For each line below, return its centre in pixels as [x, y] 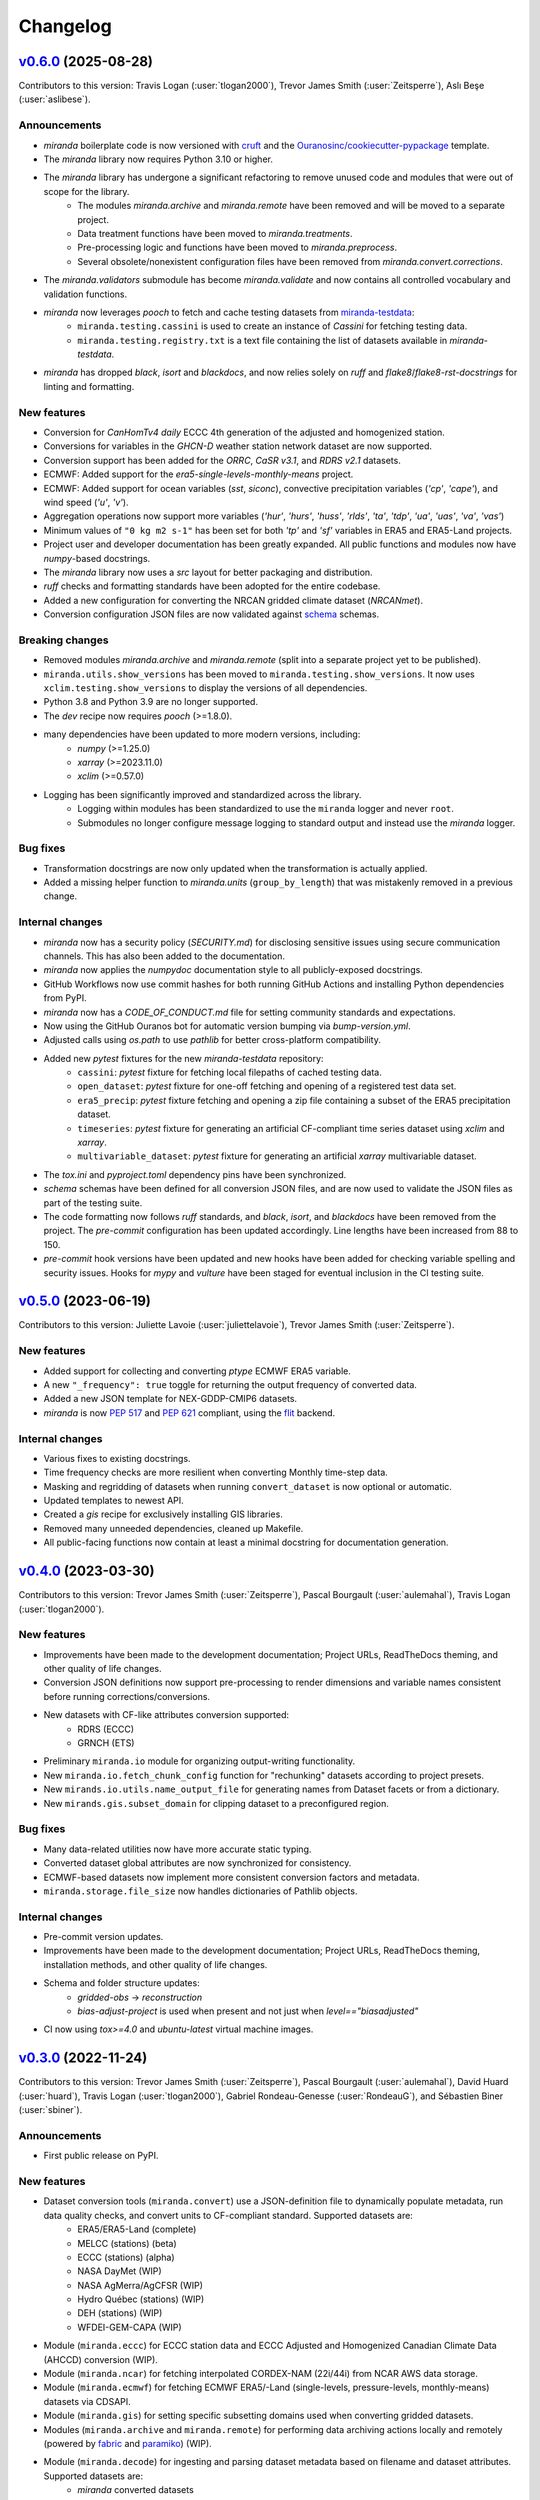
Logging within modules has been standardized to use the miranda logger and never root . [266, 809]
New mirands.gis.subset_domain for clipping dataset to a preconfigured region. [216, 1803]
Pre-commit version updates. [103, 1937]
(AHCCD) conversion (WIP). [101, 2359]
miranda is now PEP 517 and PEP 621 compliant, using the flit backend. [189, 1412]
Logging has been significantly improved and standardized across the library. [202, 794]
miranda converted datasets [135, 2490]
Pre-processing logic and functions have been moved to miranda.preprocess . [237, 247]
